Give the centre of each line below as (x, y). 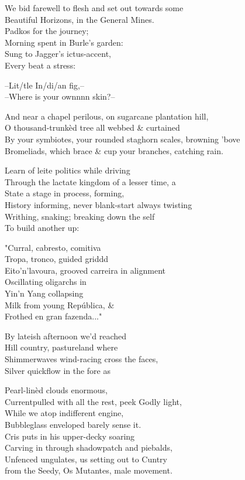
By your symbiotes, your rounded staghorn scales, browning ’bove (123, 139)
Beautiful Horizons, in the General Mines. (80, 19)
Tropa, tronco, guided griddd (57, 259)
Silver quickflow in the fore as (58, 370)
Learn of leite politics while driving (68, 170)
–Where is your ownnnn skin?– (60, 96)
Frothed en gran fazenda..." (54, 316)
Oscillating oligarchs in (46, 282)
